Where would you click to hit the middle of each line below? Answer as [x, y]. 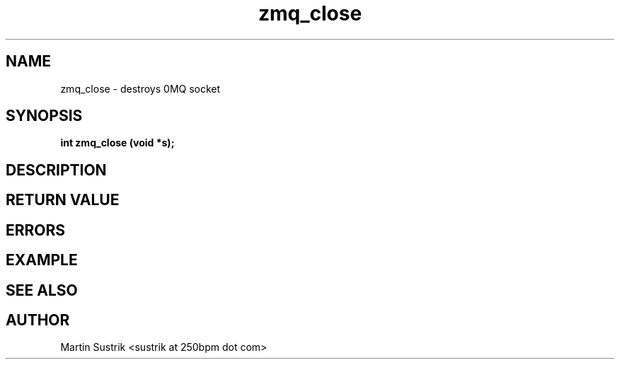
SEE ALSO [42, 290]
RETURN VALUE [63, 200]
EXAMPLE [42, 260]
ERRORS [36, 230]
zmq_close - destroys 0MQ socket [140, 88]
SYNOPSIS [44, 116]
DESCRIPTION [56, 170]
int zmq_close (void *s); [117, 143]
